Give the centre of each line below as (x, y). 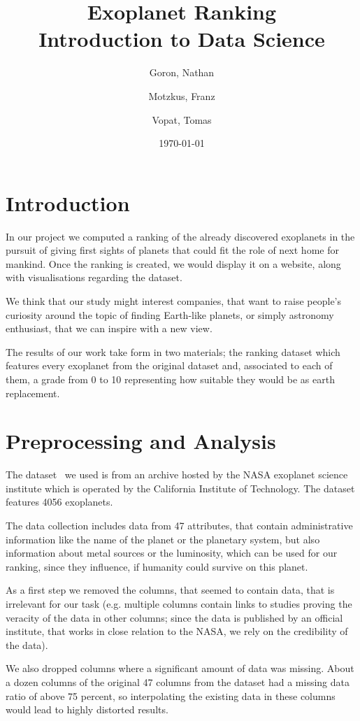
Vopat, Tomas (182, 119)
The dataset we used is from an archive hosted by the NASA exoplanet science (177, 474)
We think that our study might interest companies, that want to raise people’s (174, 301)
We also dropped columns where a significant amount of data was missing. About (180, 668)
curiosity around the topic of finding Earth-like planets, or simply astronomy (170, 314)
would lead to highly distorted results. (87, 709)
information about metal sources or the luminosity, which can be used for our (172, 553)
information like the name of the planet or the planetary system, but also (163, 539)
